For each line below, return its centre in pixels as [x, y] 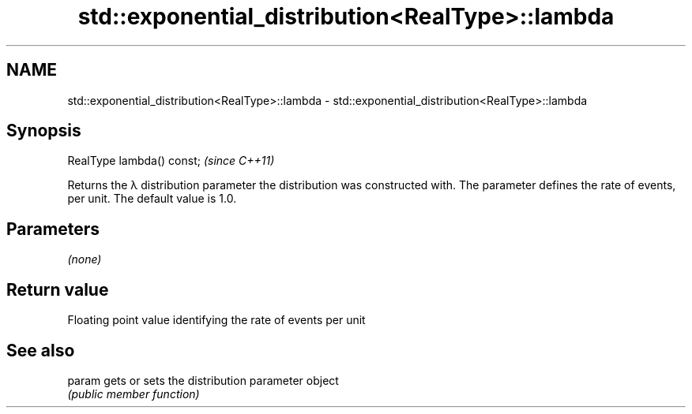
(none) [85, 259]
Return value [58, 289]
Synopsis [44, 131]
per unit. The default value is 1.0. [152, 199]
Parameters [53, 229]
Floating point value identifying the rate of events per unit [216, 320]
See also [41, 350]
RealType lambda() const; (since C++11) [171, 161]
